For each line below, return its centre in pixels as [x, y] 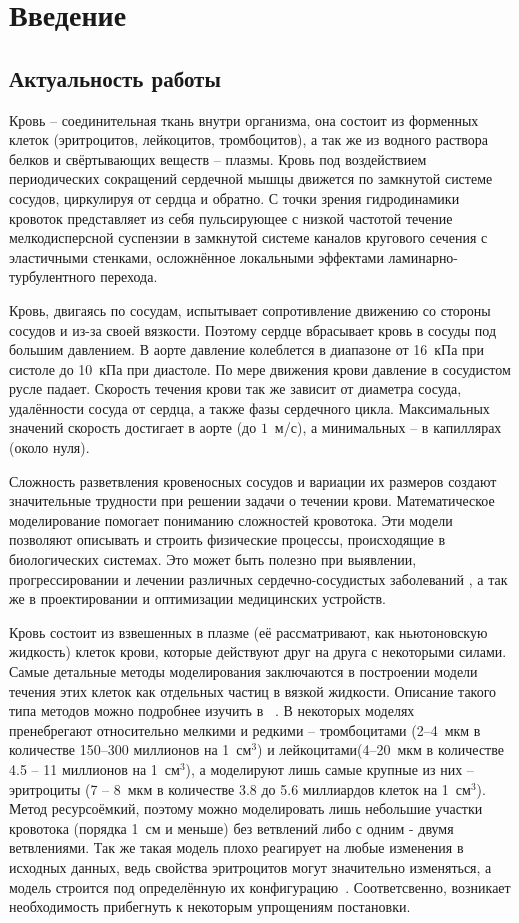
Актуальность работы [115, 77]
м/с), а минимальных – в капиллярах [388, 427]
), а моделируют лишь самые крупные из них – [329, 768]
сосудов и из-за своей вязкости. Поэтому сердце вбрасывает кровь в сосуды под [253, 329]
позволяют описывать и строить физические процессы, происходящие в [227, 539]
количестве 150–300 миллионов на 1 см [130, 749]
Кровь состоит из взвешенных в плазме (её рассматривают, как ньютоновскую [248, 631]
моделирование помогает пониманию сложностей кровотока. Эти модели [231, 519]
